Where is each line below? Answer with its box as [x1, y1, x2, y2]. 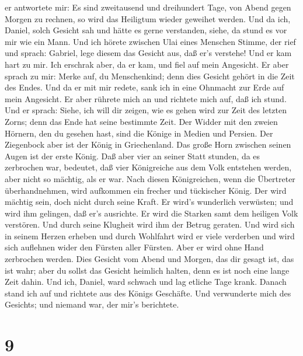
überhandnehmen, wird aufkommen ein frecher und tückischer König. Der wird [5, 184, 287, 196]
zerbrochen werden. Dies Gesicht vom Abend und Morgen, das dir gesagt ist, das [5, 253, 294, 265]
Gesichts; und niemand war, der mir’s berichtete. [5, 298, 179, 310]
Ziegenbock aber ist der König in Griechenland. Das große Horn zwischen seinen [5, 138, 291, 151]
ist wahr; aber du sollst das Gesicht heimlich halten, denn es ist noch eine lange [5, 264, 290, 276]
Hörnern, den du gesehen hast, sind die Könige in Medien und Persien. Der [5, 127, 273, 139]
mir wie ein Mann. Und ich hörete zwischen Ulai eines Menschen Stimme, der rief [5, 35, 296, 47]
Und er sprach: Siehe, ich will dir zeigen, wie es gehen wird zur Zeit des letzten [5, 104, 287, 116]
